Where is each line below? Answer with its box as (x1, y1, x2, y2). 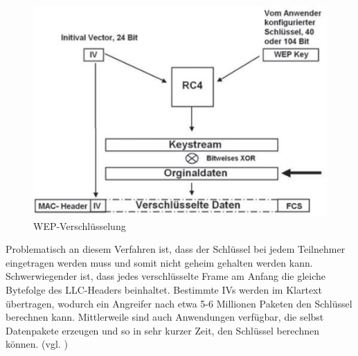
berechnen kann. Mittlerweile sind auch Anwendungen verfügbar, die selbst (6, 310, 324, 324)
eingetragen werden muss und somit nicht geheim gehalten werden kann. (6, 255, 313, 269)
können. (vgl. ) (6, 337, 68, 351)
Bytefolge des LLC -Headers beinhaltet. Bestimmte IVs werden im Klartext (6, 282, 322, 296)
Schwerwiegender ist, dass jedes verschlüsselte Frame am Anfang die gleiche (6, 269, 326, 283)
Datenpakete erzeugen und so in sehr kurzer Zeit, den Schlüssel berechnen (6, 323, 319, 337)
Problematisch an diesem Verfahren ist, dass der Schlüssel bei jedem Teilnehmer (6, 242, 346, 256)
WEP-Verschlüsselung (33, 218, 126, 233)
